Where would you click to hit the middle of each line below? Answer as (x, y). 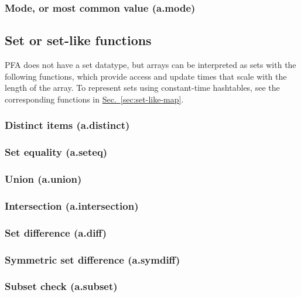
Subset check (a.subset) (61, 286)
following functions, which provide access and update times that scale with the (146, 76)
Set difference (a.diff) (56, 232)
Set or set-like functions (78, 40)
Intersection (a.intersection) (72, 205)
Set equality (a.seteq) (56, 152)
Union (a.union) (43, 179)
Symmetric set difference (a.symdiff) (93, 259)
